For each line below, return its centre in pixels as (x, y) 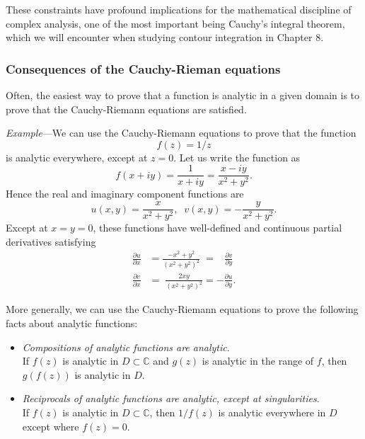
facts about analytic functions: (72, 323)
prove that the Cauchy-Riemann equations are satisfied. (126, 109)
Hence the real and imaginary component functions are (125, 194)
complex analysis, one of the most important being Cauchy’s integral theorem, (175, 23)
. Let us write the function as (237, 157)
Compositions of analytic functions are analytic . (126, 347)
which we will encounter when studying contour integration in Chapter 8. (165, 37)
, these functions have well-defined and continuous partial (218, 228)
